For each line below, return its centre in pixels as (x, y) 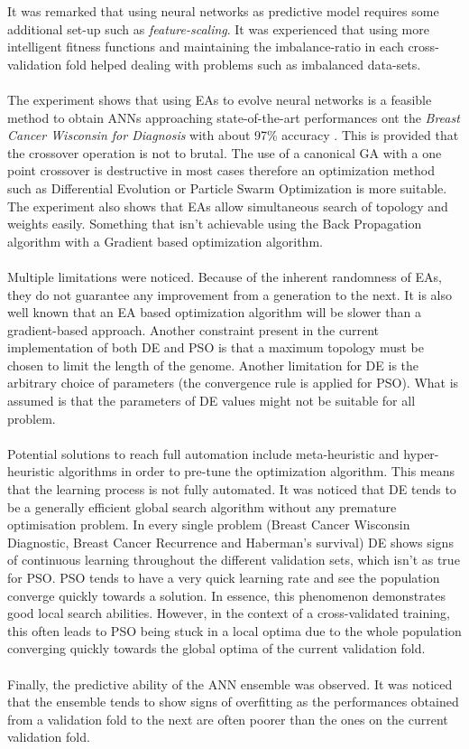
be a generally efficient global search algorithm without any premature (202, 506)
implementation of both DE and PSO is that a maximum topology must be (216, 347)
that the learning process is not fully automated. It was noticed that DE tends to (232, 489)
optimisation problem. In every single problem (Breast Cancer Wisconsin (209, 524)
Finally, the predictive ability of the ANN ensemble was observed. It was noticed (230, 683)
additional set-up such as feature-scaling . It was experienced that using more (218, 28)
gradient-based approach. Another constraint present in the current (193, 329)
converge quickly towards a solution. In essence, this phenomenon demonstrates (226, 595)
